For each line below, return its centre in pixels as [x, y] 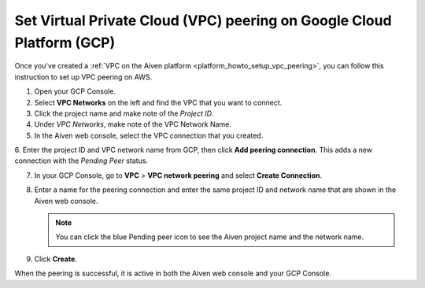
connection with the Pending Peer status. [81, 161]
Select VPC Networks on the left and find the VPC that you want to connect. [158, 102]
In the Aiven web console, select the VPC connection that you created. [149, 135]
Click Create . [56, 259]
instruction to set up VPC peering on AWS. [83, 77]
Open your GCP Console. [75, 91]
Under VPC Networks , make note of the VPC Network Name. [133, 124]
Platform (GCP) [65, 42]
